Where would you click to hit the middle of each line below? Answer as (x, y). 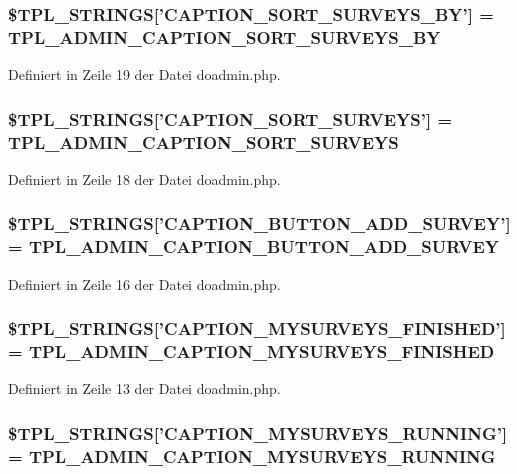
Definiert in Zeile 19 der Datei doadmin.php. (144, 74)
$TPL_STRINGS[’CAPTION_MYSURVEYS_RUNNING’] (258, 432)
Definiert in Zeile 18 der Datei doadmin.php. (144, 178)
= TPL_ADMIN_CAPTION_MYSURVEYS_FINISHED (251, 351)
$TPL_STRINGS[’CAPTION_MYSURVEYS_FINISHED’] (257, 328)
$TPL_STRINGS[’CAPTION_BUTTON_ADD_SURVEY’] (259, 223)
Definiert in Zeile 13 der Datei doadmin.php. (144, 388)
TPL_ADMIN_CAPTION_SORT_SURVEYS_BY (224, 36)
